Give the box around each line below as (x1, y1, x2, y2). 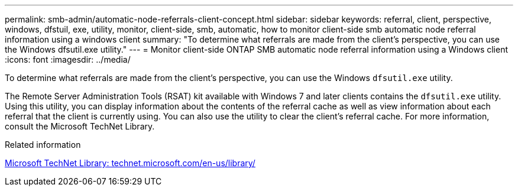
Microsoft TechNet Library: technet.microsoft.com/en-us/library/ (5, 158, 255, 168)
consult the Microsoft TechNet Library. (5, 121, 155, 131)
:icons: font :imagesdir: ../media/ (5, 54, 131, 64)
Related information (5, 140, 81, 150)
